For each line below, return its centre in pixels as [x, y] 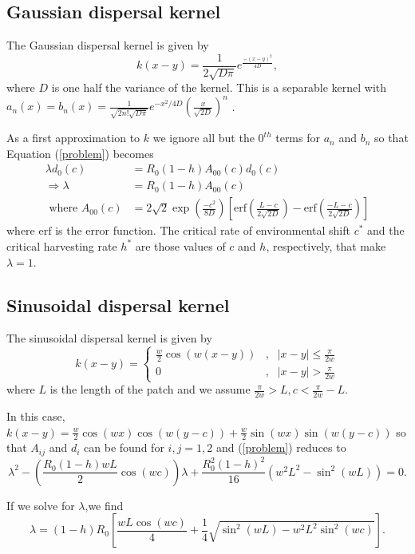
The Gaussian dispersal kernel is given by [108, 45]
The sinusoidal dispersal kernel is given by [109, 338]
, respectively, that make [326, 245]
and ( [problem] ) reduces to [281, 447]
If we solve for [41, 505]
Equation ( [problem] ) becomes [80, 153]
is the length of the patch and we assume [150, 389]
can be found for [124, 447]
